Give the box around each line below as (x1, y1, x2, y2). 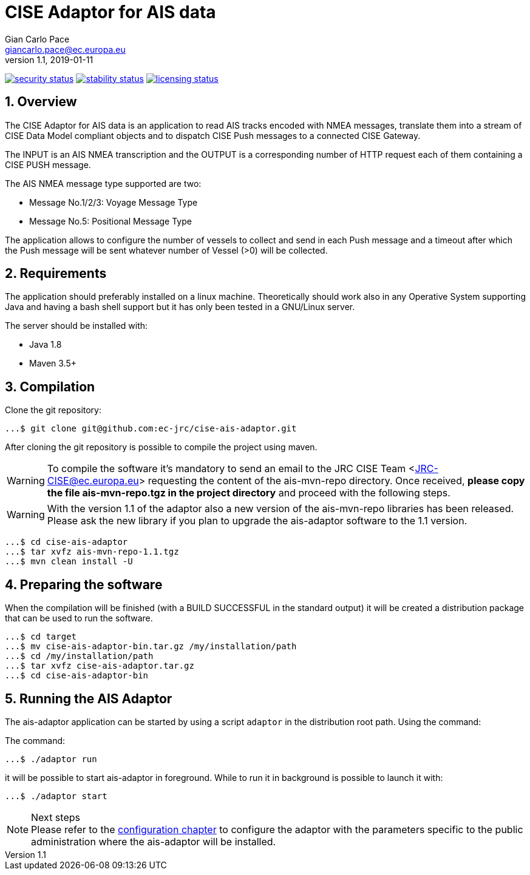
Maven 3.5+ (29, 358, 77, 369)
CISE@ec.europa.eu (47, 475, 139, 487)
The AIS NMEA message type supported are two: (5, 178, 202, 189)
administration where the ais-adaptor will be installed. (31, 835, 276, 848)
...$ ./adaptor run (5, 754, 97, 764)
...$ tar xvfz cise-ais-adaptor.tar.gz (5, 661, 194, 671)
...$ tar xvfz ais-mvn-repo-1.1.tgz (5, 547, 179, 557)
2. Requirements (5, 266, 107, 282)
